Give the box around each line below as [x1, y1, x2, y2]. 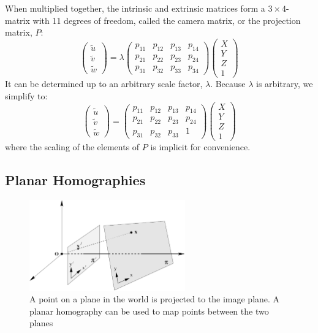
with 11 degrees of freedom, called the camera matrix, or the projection [32, 13, 301, 26]
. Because [210, 77, 246, 90]
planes [29, 316, 53, 329]
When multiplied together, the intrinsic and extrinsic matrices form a [5, 2, 265, 14]
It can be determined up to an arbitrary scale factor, [5, 77, 203, 90]
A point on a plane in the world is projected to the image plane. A [29, 293, 280, 305]
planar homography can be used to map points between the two [29, 304, 269, 317]
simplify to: [5, 89, 48, 102]
